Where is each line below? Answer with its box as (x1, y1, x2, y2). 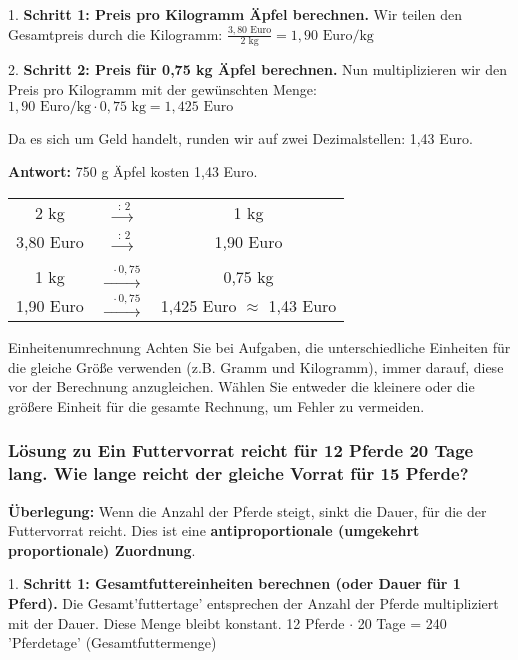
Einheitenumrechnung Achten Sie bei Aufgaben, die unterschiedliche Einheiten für (8, 337, 511, 358)
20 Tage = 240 (357, 612, 447, 633)
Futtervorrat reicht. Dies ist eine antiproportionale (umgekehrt (8, 520, 420, 541)
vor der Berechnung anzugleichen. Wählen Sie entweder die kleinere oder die (8, 376, 475, 397)
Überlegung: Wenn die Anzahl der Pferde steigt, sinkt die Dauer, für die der (8, 500, 487, 521)
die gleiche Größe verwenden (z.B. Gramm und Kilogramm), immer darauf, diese (8, 356, 504, 377)
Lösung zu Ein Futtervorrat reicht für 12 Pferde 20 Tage (8, 438, 474, 463)
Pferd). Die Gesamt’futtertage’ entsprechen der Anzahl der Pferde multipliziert (8, 593, 499, 614)
